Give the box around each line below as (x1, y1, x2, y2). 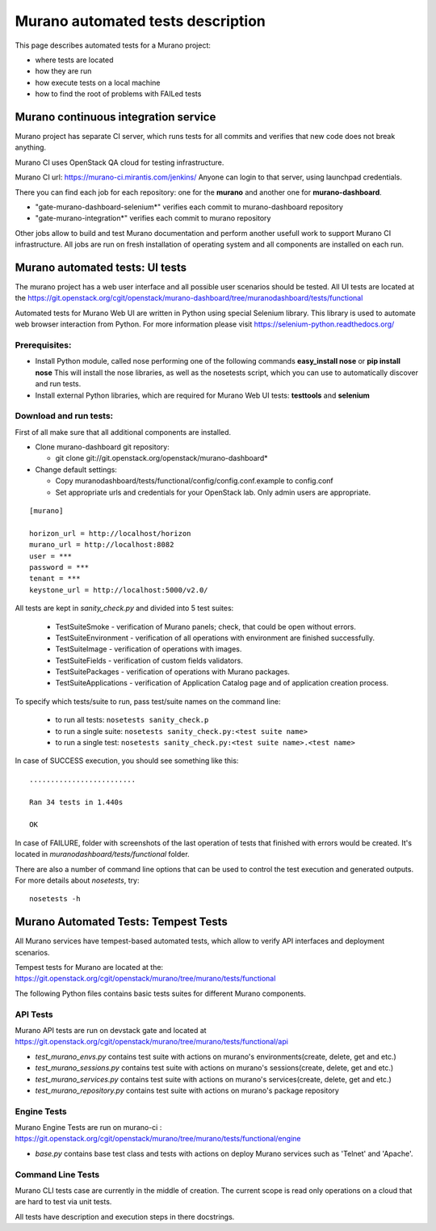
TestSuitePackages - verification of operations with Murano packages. (55, 667, 291, 677)
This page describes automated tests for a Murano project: (15, 40, 212, 50)
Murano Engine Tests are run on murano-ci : (15, 1123, 162, 1132)
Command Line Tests (15, 1169, 100, 1180)
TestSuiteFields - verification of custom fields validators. (55, 656, 244, 665)
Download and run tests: (15, 411, 114, 422)
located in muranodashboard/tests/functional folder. (15, 849, 190, 859)
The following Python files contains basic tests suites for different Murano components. (15, 989, 307, 998)
